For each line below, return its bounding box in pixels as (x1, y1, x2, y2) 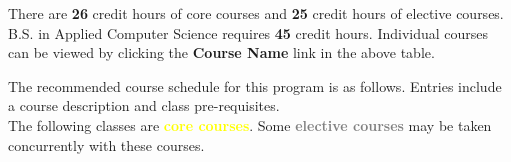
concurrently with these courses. (8, 134, 205, 155)
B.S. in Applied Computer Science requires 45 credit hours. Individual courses (8, 22, 489, 43)
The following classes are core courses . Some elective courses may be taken (8, 114, 492, 135)
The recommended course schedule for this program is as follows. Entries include (8, 75, 502, 96)
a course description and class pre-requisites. (8, 95, 280, 116)
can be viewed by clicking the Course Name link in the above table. (8, 42, 435, 63)
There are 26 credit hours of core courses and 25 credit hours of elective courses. (8, 3, 504, 23)
